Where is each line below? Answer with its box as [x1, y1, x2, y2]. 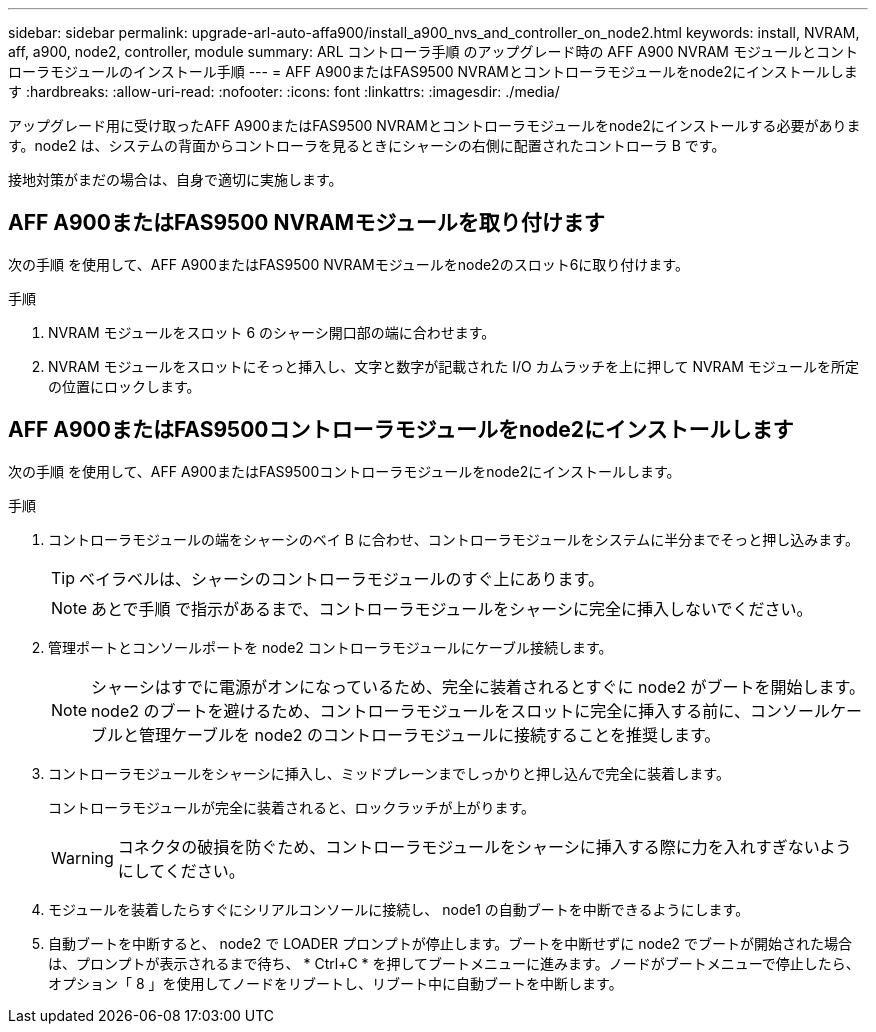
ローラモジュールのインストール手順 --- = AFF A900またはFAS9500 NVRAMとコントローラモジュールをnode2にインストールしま [8, 63, 858, 80]
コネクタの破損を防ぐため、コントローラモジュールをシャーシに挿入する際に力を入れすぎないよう [117, 836, 852, 857]
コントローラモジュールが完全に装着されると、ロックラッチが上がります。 [48, 798, 536, 816]
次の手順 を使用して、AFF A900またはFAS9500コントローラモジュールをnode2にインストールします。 [8, 462, 681, 480]
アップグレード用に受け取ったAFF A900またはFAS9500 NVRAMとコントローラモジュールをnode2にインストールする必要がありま [8, 117, 861, 134]
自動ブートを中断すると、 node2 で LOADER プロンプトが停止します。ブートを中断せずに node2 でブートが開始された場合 [48, 934, 853, 952]
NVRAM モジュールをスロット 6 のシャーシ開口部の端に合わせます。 [48, 323, 496, 341]
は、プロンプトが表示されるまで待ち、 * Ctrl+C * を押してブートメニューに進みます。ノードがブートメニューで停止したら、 [48, 954, 860, 972]
